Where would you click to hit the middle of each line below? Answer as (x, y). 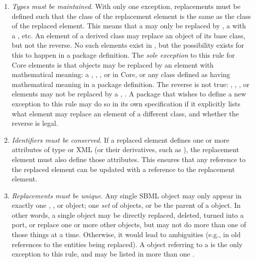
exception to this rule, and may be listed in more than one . (103, 254)
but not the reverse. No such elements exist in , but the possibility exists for (128, 45)
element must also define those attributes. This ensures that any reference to (129, 159)
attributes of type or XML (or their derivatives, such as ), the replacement (125, 149)
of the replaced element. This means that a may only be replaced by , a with (129, 26)
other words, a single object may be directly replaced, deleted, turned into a (128, 215)
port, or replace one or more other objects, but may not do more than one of (129, 224)
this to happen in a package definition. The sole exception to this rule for (123, 54)
